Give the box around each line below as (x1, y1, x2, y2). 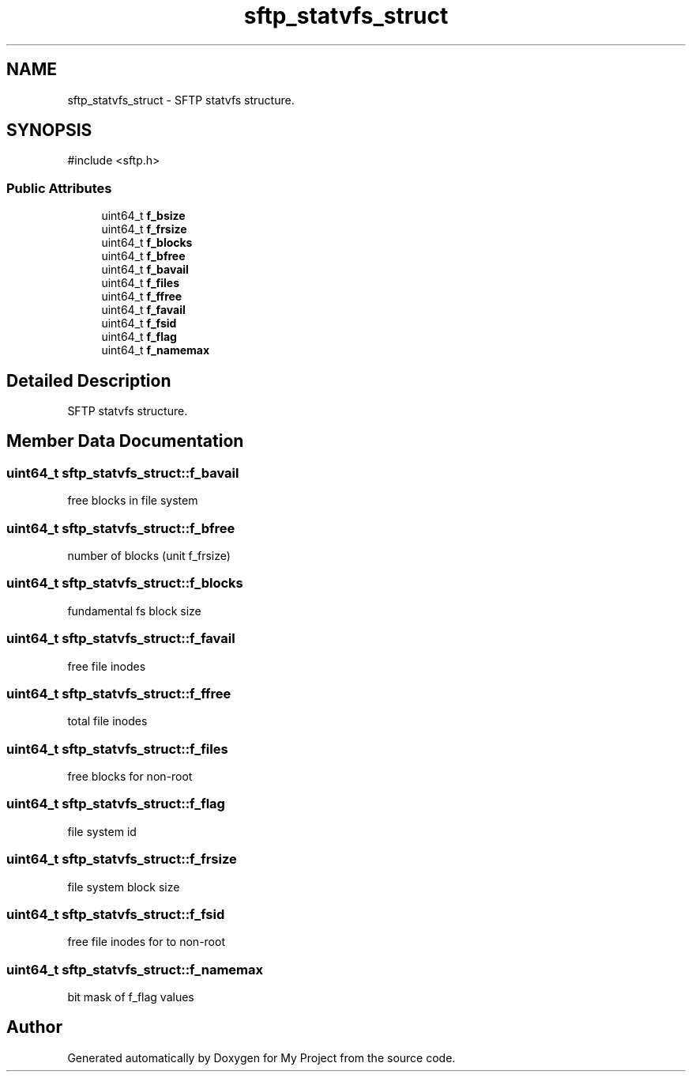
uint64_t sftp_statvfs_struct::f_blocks (6, 575, 243, 592)
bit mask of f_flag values (67, 990, 194, 1004)
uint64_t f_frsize (101, 222, 187, 236)
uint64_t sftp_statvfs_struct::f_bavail (6, 464, 239, 481)
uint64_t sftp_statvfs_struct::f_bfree (6, 520, 235, 536)
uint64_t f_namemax (101, 343, 210, 357)
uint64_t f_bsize (101, 209, 186, 223)
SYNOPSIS (6, 120, 92, 141)
